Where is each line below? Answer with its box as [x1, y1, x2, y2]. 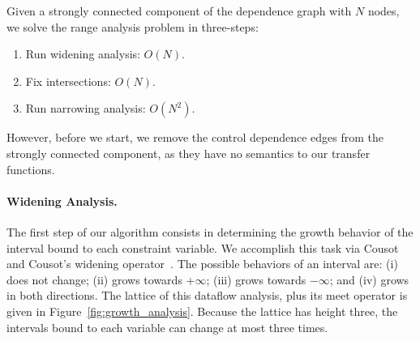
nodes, [367, 2, 400, 19]
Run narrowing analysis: [25, 100, 146, 117]
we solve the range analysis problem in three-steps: [6, 18, 259, 35]
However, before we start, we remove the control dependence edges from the [6, 129, 384, 146]
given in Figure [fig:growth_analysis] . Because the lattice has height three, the [6, 302, 398, 319]
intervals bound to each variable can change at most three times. [6, 318, 328, 335]
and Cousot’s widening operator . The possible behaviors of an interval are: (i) [6, 255, 398, 272]
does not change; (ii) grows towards [6, 271, 182, 288]
